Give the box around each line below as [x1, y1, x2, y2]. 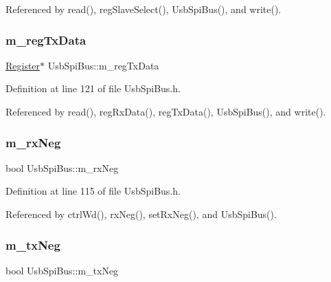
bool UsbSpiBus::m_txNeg [5, 263, 119, 277]
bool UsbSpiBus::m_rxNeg [5, 160, 119, 175]
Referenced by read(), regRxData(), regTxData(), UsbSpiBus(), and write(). [5, 105, 326, 118]
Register [5, 58, 41, 72]
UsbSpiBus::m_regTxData [47, 58, 159, 72]
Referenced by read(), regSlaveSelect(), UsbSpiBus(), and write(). [5, 2, 282, 16]
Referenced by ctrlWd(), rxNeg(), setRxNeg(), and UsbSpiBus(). [5, 207, 277, 221]
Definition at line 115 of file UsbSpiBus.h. [5, 184, 181, 198]
